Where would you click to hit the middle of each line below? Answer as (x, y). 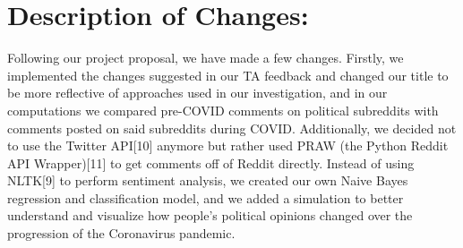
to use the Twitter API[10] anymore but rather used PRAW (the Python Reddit (228, 145)
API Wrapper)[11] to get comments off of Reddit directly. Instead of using (211, 162)
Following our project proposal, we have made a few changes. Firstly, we (206, 58)
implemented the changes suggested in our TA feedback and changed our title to (228, 75)
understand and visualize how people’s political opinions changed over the (210, 215)
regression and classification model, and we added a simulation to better (206, 197)
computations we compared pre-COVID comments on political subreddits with (223, 110)
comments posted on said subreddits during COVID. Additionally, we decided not (232, 128)
